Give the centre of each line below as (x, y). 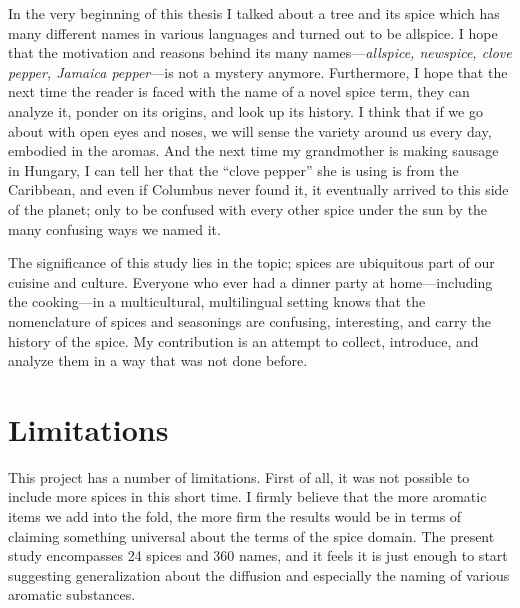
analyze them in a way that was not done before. (158, 360)
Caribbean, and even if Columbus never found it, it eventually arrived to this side (258, 189)
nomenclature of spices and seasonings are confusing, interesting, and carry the (249, 320)
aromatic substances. (72, 594)
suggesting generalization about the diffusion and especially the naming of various (259, 574)
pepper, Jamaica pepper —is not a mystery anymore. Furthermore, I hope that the (258, 71)
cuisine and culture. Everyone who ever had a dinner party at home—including (250, 281)
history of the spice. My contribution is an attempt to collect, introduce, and (243, 340)
